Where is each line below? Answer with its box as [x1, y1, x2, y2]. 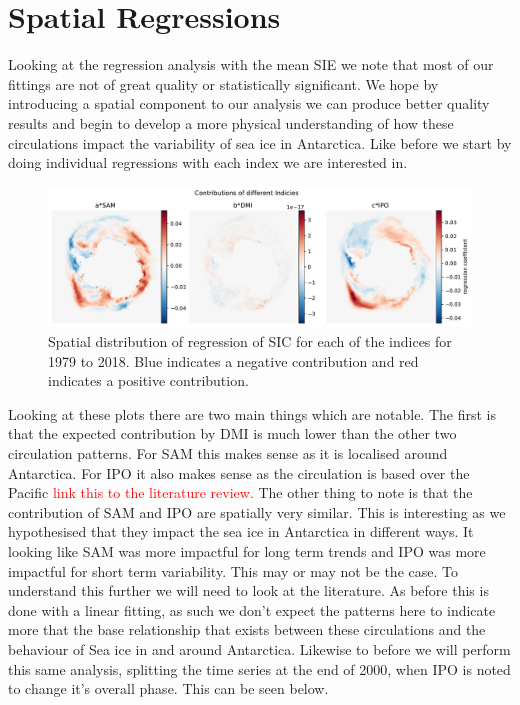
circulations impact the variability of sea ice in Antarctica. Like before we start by [8, 132, 512, 153]
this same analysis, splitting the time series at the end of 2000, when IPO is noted [8, 658, 511, 679]
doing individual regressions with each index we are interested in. [8, 152, 408, 173]
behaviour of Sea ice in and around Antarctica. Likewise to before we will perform [8, 638, 511, 659]
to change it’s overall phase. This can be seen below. [8, 678, 329, 699]
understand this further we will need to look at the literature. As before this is [8, 580, 489, 601]
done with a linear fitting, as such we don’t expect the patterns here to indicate [8, 599, 496, 620]
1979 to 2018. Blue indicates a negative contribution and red [48, 350, 419, 371]
